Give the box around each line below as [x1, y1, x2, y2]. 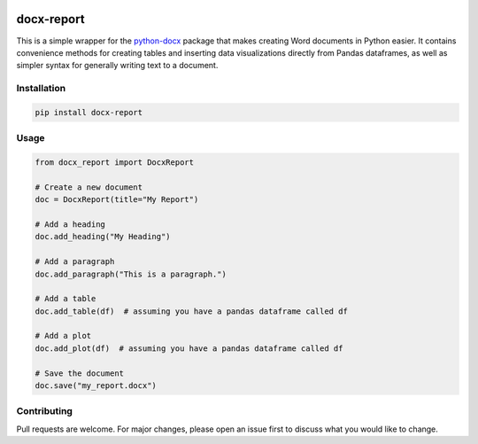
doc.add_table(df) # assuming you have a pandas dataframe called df [35, 306, 349, 316]
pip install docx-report [35, 107, 143, 117]
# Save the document [35, 368, 124, 378]
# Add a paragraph [35, 257, 115, 267]
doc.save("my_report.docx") [35, 381, 157, 391]
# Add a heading [35, 219, 106, 230]
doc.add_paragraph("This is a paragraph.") [35, 269, 227, 279]
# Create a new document [35, 182, 143, 192]
